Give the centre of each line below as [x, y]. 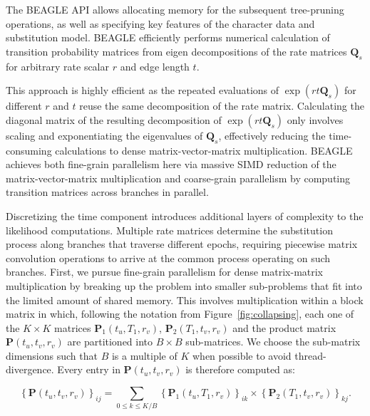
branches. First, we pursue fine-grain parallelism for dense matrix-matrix [165, 272]
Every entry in [89, 369]
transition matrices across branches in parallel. [107, 192]
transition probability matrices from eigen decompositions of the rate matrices [176, 51]
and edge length [155, 66]
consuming [29, 150]
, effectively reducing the [272, 135]
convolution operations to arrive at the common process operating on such [168, 258]
